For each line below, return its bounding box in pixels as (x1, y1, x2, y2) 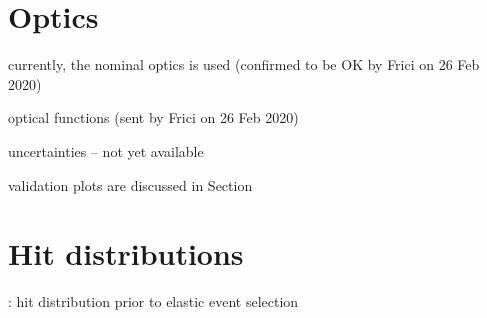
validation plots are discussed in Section (8, 174, 253, 195)
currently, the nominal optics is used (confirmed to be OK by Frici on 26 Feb (8, 54, 480, 75)
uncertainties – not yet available (8, 140, 204, 161)
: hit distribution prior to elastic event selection (8, 291, 299, 312)
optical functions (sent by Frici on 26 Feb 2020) (8, 107, 299, 128)
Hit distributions (8, 233, 244, 274)
